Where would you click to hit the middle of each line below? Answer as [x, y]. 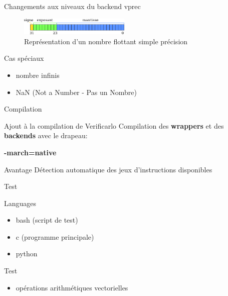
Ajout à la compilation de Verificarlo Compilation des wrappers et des [114, 125]
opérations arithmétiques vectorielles [72, 287]
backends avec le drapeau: [46, 135]
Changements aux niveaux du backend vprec [72, 6]
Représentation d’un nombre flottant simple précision [106, 41]
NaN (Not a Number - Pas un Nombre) [76, 92]
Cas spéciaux [24, 58]
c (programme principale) [55, 236]
